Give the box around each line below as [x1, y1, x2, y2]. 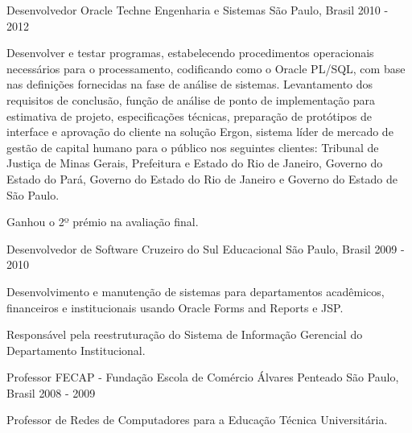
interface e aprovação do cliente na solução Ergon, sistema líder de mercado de [6, 123, 393, 140]
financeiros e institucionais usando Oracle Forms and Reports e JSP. [6, 299, 344, 315]
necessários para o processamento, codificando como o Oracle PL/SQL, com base [6, 60, 406, 76]
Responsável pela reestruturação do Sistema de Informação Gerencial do [6, 326, 363, 343]
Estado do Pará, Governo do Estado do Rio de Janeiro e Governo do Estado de [6, 170, 398, 187]
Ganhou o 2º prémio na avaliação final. [6, 213, 199, 230]
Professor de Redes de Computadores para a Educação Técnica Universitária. [6, 411, 388, 428]
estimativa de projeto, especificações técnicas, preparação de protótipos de [6, 107, 372, 124]
